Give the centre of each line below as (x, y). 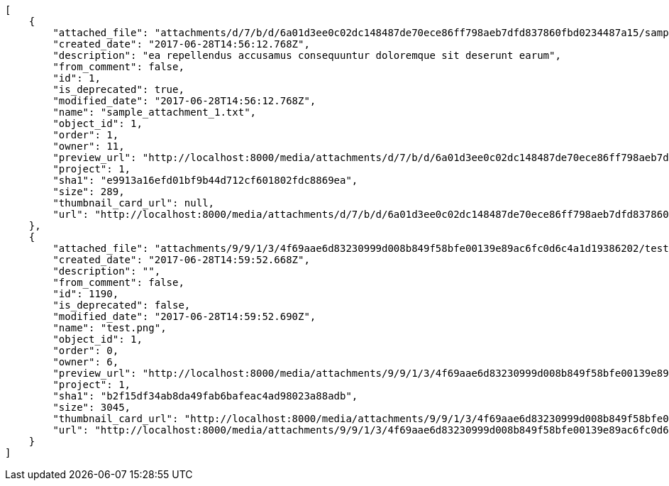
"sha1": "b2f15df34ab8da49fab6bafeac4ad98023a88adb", (205, 396)
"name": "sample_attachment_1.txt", (155, 112)
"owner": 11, (89, 146)
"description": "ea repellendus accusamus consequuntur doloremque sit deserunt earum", (307, 55)
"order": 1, (86, 135)
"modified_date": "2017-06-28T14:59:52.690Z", (184, 316)
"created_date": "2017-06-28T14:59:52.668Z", (181, 260)
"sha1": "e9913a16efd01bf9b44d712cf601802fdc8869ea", (205, 180)
